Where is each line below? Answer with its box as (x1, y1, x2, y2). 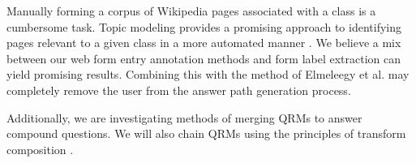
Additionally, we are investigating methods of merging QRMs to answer (6, 109, 362, 126)
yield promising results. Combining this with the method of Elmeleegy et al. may (6, 66, 410, 83)
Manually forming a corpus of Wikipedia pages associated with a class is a (6, 2, 376, 19)
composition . (6, 140, 74, 157)
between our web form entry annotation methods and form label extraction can (6, 49, 401, 66)
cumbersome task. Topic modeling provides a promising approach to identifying (6, 18, 401, 35)
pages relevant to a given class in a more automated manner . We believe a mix (6, 34, 401, 51)
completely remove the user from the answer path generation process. (6, 81, 351, 98)
